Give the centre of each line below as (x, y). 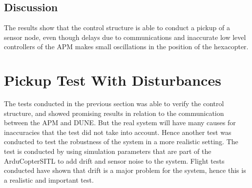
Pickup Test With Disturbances (113, 80)
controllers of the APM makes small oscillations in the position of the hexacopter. (126, 47)
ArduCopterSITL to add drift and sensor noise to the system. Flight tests (114, 160)
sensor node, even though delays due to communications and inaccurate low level (125, 37)
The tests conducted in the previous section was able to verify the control (114, 103)
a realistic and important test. (49, 179)
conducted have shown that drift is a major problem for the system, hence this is (125, 170)
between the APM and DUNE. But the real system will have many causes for (120, 122)
